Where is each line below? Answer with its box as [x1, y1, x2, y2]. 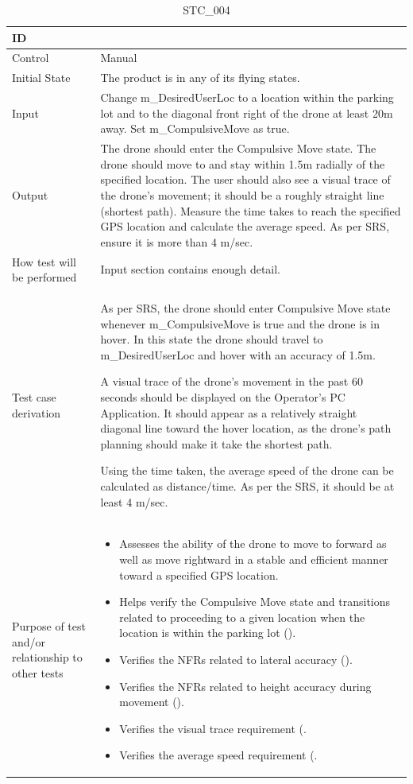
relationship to [12, 649, 83, 666]
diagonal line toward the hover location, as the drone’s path [100, 420, 392, 437]
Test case [12, 388, 56, 405]
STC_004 [183, 2, 230, 17]
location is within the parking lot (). [119, 624, 296, 641]
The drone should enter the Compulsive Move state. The [100, 140, 376, 157]
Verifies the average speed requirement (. [119, 747, 318, 763]
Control [12, 49, 49, 66]
